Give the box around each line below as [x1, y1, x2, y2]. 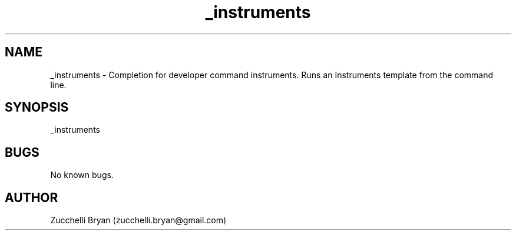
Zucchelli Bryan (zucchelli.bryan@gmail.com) [50, 215, 227, 226]
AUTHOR [5, 190, 58, 205]
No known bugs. [50, 170, 114, 180]
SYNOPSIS [5, 100, 69, 115]
